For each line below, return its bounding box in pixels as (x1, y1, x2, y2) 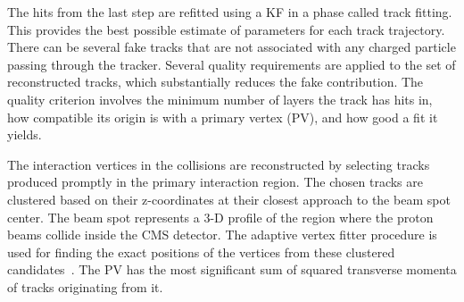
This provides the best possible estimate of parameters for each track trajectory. (7, 20, 445, 38)
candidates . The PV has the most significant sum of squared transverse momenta (7, 260, 457, 279)
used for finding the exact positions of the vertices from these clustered (7, 242, 395, 261)
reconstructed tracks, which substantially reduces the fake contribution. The (7, 72, 424, 91)
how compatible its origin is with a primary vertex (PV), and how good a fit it (7, 107, 438, 126)
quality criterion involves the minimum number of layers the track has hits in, (7, 89, 433, 108)
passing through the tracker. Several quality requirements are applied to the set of (7, 55, 456, 73)
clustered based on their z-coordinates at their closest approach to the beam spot (7, 189, 451, 208)
